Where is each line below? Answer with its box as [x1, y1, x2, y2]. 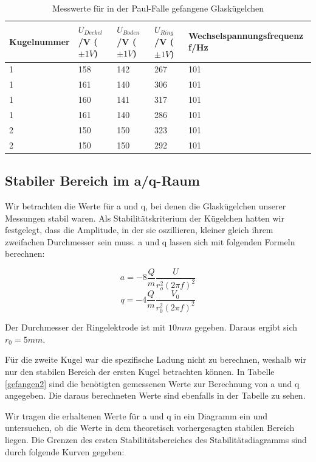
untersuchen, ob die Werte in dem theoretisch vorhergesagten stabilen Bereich [5, 421, 295, 434]
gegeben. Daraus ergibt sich [194, 321, 298, 334]
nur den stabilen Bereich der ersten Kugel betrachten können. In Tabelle [5, 365, 275, 377]
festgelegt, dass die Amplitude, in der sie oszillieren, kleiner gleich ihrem [5, 223, 273, 236]
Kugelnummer [9, 35, 70, 47]
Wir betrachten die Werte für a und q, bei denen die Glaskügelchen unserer [5, 200, 286, 212]
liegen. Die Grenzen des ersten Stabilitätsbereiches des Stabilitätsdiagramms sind [5, 433, 307, 446]
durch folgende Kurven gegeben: [5, 445, 125, 458]
